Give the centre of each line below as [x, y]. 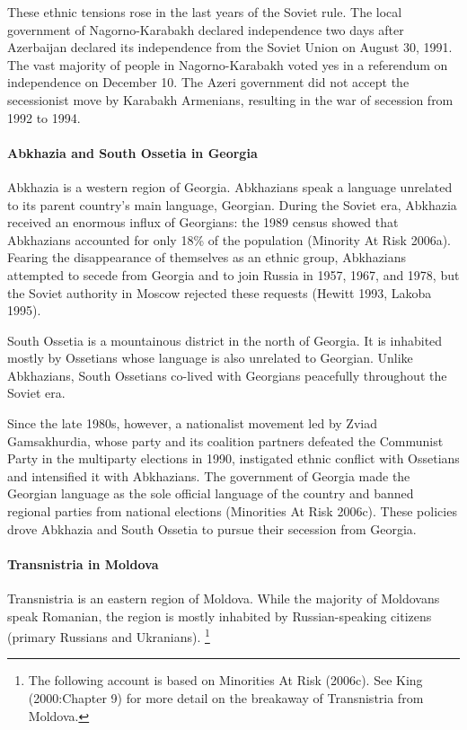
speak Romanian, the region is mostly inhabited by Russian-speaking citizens [220, 616]
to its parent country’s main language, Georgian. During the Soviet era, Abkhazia [232, 204]
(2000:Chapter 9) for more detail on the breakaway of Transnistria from [226, 698]
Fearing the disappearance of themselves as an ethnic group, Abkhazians [207, 257]
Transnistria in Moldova [83, 563]
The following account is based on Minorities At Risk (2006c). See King [225, 680]
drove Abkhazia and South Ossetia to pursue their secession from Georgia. [212, 528]
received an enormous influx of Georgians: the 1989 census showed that [203, 222]
